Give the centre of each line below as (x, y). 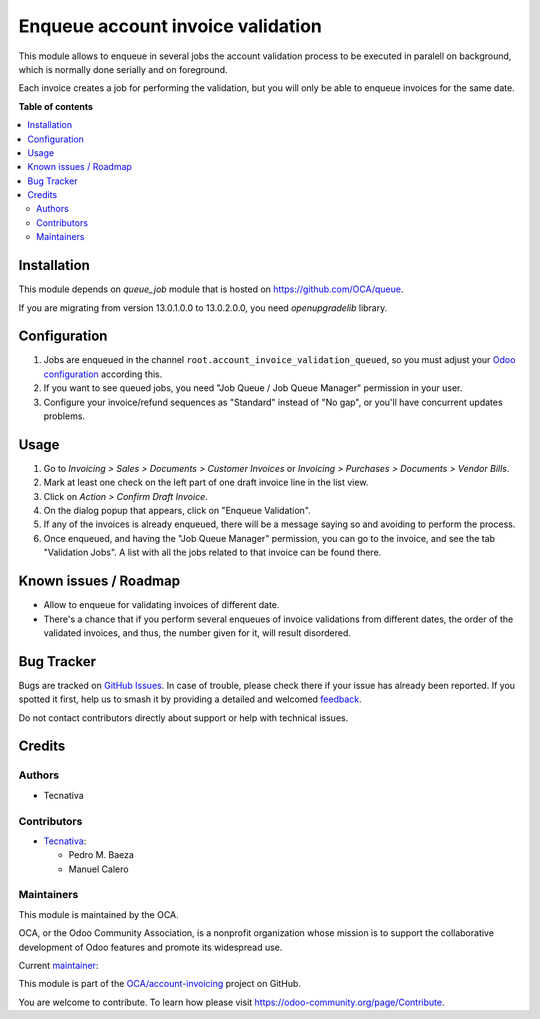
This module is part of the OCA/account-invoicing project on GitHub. (160, 984)
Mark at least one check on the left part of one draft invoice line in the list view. (206, 482)
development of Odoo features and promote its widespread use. (150, 947)
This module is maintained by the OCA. (98, 914)
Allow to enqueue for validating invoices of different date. (161, 605)
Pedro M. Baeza (101, 855)
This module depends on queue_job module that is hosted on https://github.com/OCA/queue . (211, 289)
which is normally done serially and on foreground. (123, 69)
